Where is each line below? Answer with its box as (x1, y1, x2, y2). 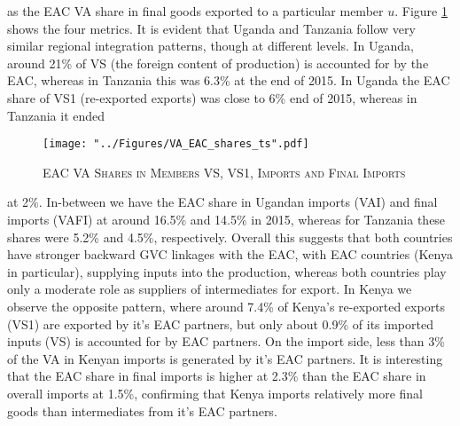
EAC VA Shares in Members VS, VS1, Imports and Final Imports (43, 162, 406, 181)
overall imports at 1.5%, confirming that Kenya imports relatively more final (7, 383, 424, 402)
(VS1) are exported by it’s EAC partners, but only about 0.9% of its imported (7, 314, 433, 333)
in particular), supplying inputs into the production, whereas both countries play (7, 262, 447, 280)
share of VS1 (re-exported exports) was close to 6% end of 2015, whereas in (7, 88, 417, 106)
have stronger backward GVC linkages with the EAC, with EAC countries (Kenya (7, 245, 453, 264)
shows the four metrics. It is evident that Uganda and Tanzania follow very (7, 19, 416, 37)
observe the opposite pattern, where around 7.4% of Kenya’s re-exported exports (7, 296, 446, 315)
